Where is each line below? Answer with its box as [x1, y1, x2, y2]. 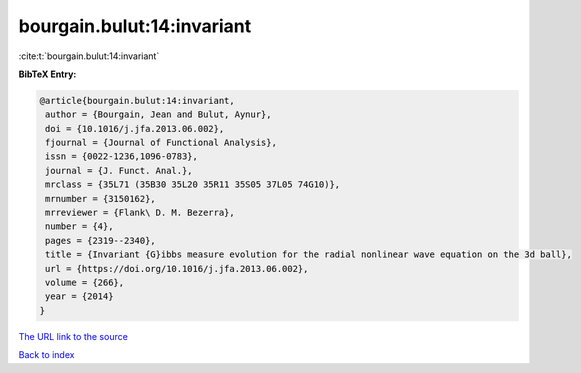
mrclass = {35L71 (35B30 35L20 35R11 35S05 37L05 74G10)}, [45, 179, 341, 190]
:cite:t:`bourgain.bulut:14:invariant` [18, 50, 160, 62]
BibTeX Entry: [18, 68, 77, 80]
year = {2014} [45, 291, 114, 302]
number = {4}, [45, 221, 114, 232]
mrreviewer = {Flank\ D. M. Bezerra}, [45, 207, 235, 219]
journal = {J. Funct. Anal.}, [45, 165, 194, 176]
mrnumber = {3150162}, [45, 193, 157, 204]
